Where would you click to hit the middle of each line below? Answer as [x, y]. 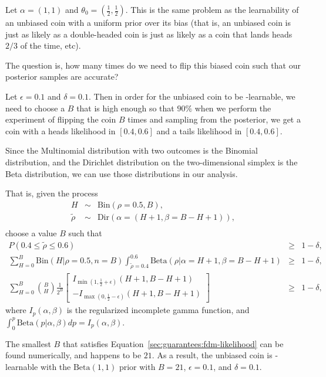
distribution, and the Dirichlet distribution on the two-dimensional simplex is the [152, 162]
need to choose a [35, 108]
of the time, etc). [51, 45]
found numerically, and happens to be [73, 355]
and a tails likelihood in [199, 130]
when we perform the [233, 108]
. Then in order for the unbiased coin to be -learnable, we [192, 96]
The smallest [28, 343]
